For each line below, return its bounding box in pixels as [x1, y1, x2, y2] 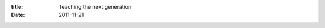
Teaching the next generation [58, 3, 132, 10]
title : [11, 3, 23, 10]
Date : [11, 12, 25, 19]
